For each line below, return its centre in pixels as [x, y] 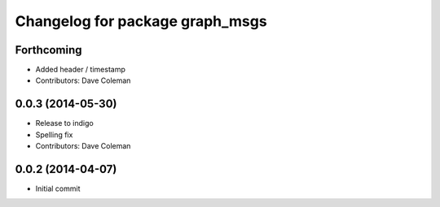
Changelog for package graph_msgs [141, 21]
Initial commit [58, 189]
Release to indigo [64, 123]
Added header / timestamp [80, 70]
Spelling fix [54, 135]
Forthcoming [48, 50]
